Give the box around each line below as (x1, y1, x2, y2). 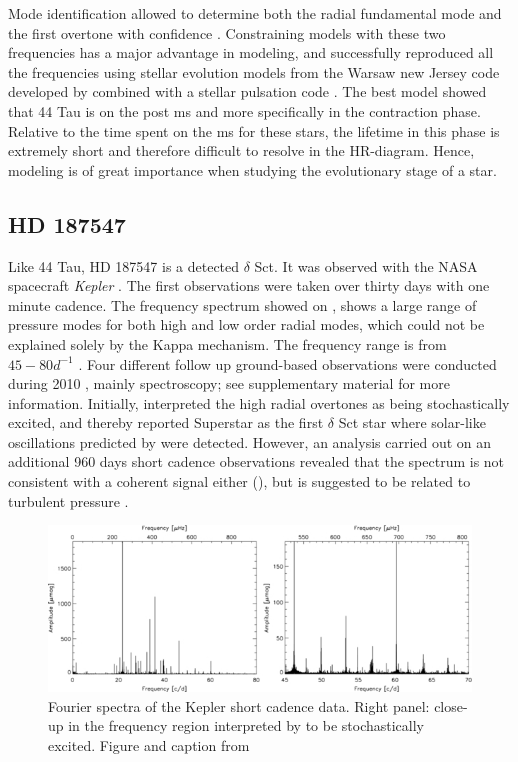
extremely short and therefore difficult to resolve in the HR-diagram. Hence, (8, 140, 475, 161)
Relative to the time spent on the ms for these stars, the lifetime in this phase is (8, 120, 500, 141)
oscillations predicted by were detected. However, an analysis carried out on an (8, 431, 492, 452)
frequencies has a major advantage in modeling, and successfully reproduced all (8, 42, 494, 63)
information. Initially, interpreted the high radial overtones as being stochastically (8, 392, 510, 413)
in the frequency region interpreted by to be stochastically (68, 715, 425, 736)
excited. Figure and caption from (48, 734, 250, 755)
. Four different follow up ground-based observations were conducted (78, 353, 497, 374)
